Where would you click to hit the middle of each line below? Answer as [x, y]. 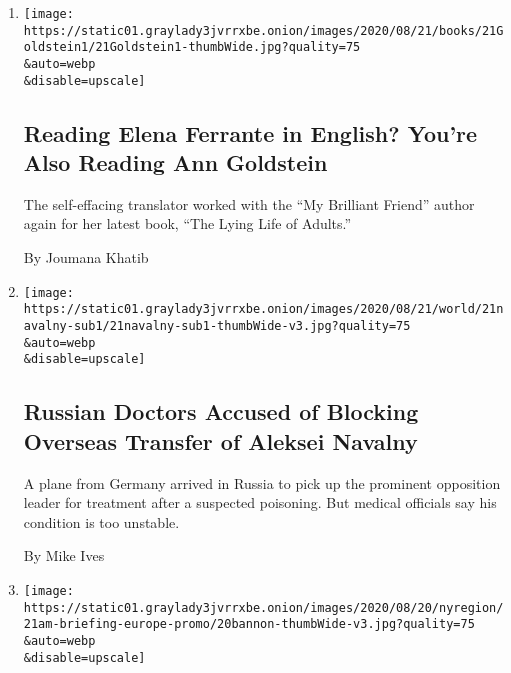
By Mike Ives [64, 555]
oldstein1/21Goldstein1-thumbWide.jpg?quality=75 [192, 47]
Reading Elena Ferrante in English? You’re [250, 132]
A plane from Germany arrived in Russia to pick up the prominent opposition [262, 482]
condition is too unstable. [101, 521]
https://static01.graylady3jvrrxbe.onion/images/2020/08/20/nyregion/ [263, 607]
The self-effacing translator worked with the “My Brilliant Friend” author [249, 203]
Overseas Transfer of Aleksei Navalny [220, 440]
